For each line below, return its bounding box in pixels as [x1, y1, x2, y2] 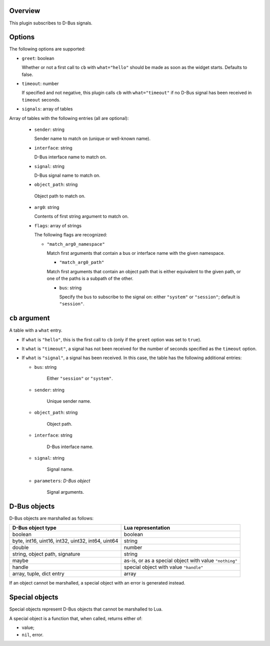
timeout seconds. [21, 96, 61, 102]
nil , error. [21, 632, 43, 638]
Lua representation [123, 525, 170, 532]
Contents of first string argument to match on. [34, 213, 129, 219]
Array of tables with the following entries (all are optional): [9, 115, 129, 121]
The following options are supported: [9, 46, 85, 52]
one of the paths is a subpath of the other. [46, 275, 133, 282]
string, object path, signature [12, 551, 80, 558]
